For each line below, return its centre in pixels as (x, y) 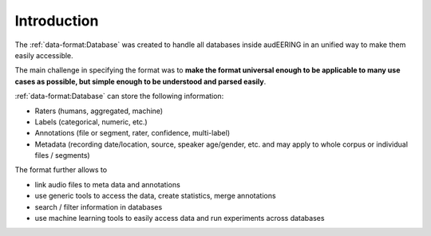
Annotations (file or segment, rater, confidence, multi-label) (132, 133)
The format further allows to (61, 170)
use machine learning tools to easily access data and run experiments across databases (180, 218)
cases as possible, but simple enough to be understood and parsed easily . (140, 81)
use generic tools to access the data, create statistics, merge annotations (155, 196)
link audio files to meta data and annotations (108, 184)
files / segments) (63, 155)
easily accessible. (44, 55)
